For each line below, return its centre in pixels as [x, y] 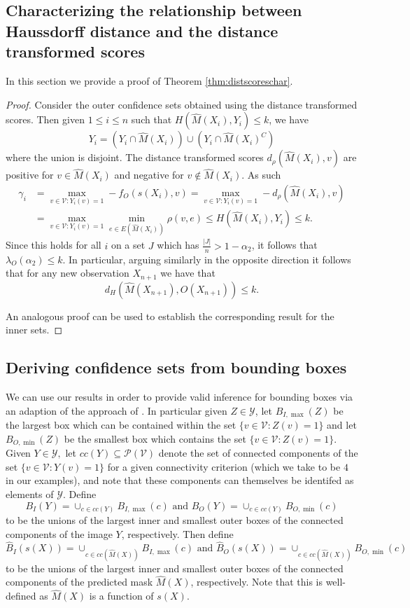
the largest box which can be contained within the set [121, 425]
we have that [188, 273]
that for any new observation [68, 273]
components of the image [59, 533]
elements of [30, 493]
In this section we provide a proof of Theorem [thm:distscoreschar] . [149, 80]
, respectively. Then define [177, 533]
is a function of [121, 596]
